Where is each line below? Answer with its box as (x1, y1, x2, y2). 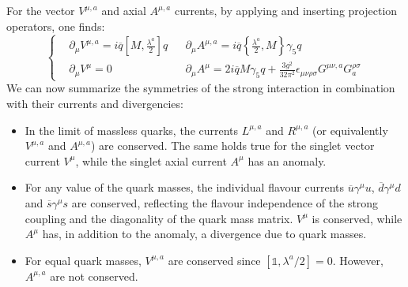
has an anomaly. (247, 152, 327, 169)
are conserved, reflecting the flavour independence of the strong (71, 195, 379, 211)
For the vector (6, 2, 75, 18)
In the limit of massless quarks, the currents (25, 121, 239, 138)
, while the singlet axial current (75, 152, 227, 169)
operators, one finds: (6, 17, 105, 34)
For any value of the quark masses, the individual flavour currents (25, 179, 345, 196)
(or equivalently (312, 121, 388, 138)
